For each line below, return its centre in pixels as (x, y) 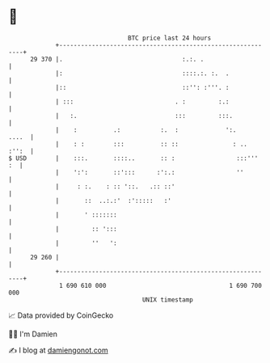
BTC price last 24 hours (170, 38)
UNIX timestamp (168, 300)
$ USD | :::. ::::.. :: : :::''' (133, 158)
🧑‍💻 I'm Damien (33, 334)
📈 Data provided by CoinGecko (61, 315)
